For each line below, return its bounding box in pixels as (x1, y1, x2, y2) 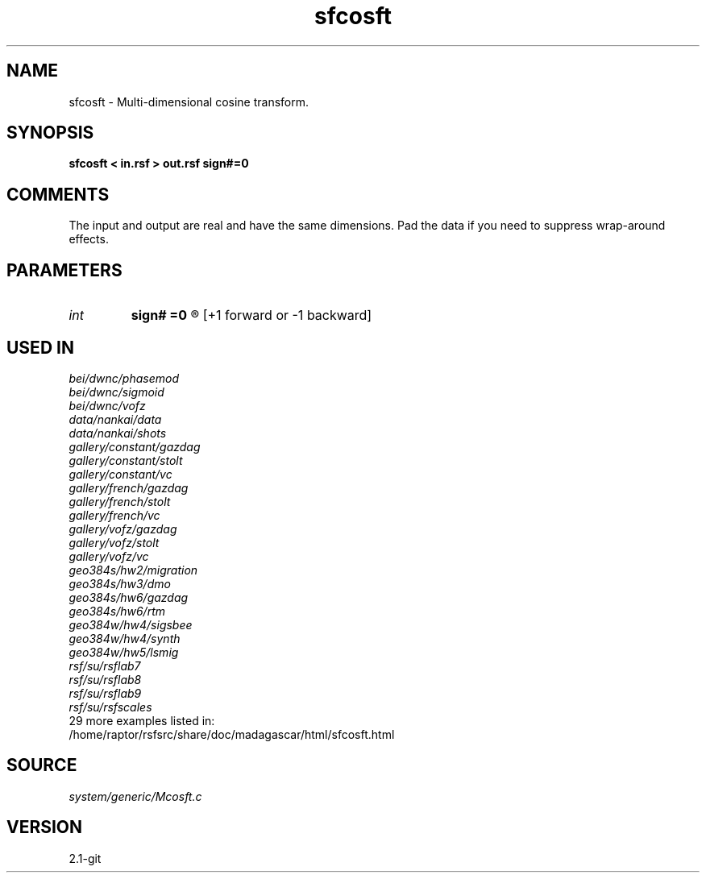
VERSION (6, 817, 83, 838)
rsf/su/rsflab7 (69, 658, 141, 673)
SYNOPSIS (6, 122, 94, 143)
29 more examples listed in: (69, 713, 215, 728)
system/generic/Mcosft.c (69, 789, 202, 803)
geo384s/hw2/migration (69, 562, 198, 577)
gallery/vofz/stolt (69, 535, 160, 549)
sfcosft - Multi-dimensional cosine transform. (69, 94, 309, 109)
